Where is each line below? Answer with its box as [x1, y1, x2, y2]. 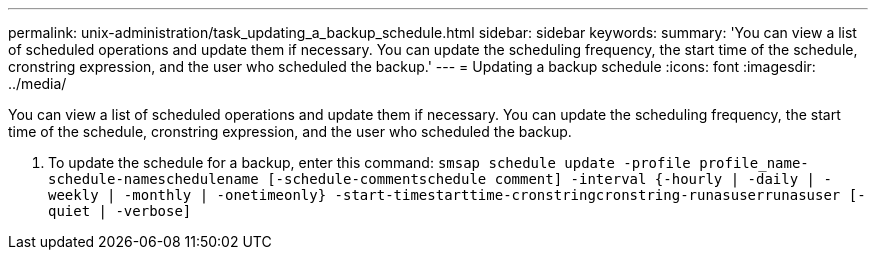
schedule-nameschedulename [48, 171, 259, 187]
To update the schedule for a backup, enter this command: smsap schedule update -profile [48, 154, 691, 171]
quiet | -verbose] [48, 203, 192, 219]
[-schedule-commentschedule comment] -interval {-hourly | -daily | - [267, 171, 832, 187]
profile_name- [699, 155, 809, 171]
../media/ [8, 75, 67, 92]
